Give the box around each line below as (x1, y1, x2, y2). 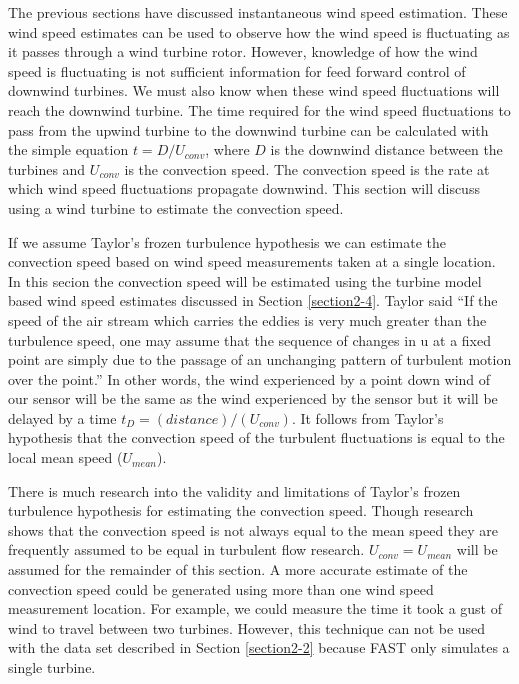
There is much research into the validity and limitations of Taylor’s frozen (8, 480, 461, 501)
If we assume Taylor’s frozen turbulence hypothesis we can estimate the (8, 231, 447, 252)
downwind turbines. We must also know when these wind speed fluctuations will (8, 80, 500, 101)
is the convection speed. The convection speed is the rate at (124, 158, 490, 179)
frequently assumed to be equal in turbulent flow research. (8, 539, 365, 560)
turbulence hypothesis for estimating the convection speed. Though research (8, 500, 474, 521)
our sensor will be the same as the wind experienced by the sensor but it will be (8, 388, 498, 409)
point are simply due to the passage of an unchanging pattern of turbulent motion (8, 349, 512, 370)
